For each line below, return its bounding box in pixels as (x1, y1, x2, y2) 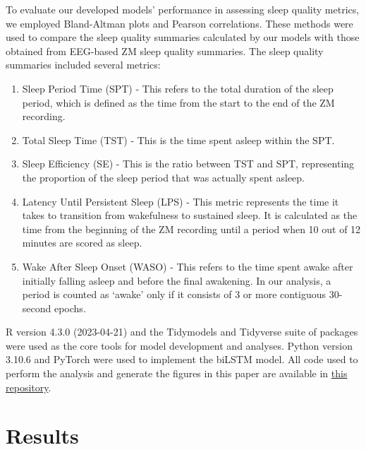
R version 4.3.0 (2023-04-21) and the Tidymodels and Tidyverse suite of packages (6, 324, 358, 339)
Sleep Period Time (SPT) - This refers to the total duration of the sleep (22, 81, 334, 95)
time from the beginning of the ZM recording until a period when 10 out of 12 (22, 221, 361, 236)
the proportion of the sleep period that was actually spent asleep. (22, 170, 305, 184)
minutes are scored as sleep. (22, 235, 142, 250)
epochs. (54, 300, 86, 315)
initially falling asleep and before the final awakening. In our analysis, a (22, 273, 331, 288)
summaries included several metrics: (6, 57, 161, 72)
